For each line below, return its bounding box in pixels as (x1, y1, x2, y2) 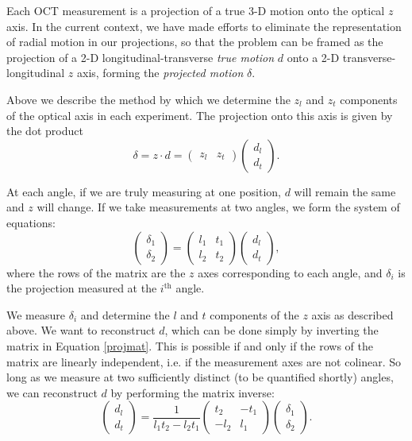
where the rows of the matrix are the (6, 264, 186, 280)
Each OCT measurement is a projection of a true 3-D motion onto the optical (6, 2, 385, 18)
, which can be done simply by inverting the (164, 322, 379, 338)
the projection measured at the (6, 280, 157, 296)
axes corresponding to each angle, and (198, 264, 383, 280)
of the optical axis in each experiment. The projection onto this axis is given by (6, 106, 393, 123)
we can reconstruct (6, 384, 98, 400)
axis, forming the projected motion (76, 64, 244, 81)
